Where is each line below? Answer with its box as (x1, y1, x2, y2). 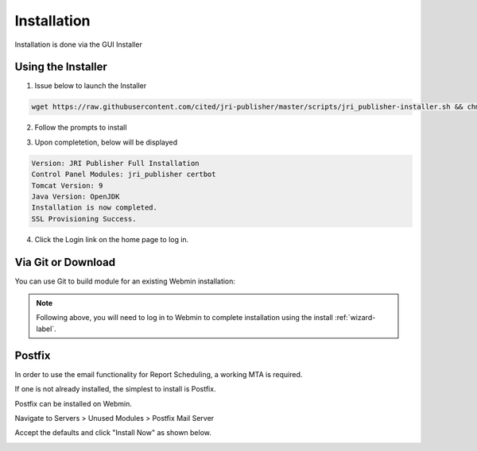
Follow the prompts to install (34, 123, 127, 133)
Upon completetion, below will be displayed (34, 137, 178, 147)
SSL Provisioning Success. (31, 214, 137, 223)
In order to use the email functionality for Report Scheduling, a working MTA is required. (14, 369, 303, 379)
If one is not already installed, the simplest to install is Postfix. (14, 384, 216, 394)
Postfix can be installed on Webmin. (14, 399, 133, 408)
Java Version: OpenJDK (31, 191, 120, 201)
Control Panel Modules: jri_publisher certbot (31, 170, 216, 179)
